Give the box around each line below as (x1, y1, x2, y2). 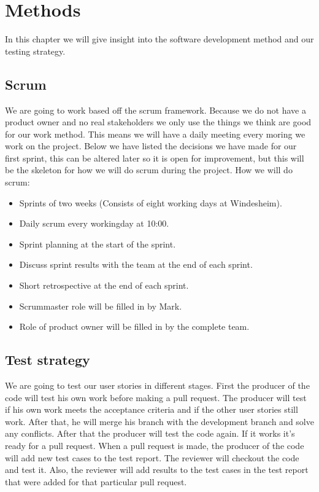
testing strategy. (5, 44, 66, 57)
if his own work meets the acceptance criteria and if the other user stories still (5, 403, 298, 416)
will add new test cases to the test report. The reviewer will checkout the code (5, 451, 299, 464)
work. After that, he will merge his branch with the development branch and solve (5, 415, 314, 428)
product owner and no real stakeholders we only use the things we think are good (5, 115, 312, 128)
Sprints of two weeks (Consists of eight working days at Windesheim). (19, 196, 282, 209)
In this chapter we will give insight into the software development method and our (5, 33, 314, 45)
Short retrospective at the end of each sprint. (19, 279, 189, 292)
